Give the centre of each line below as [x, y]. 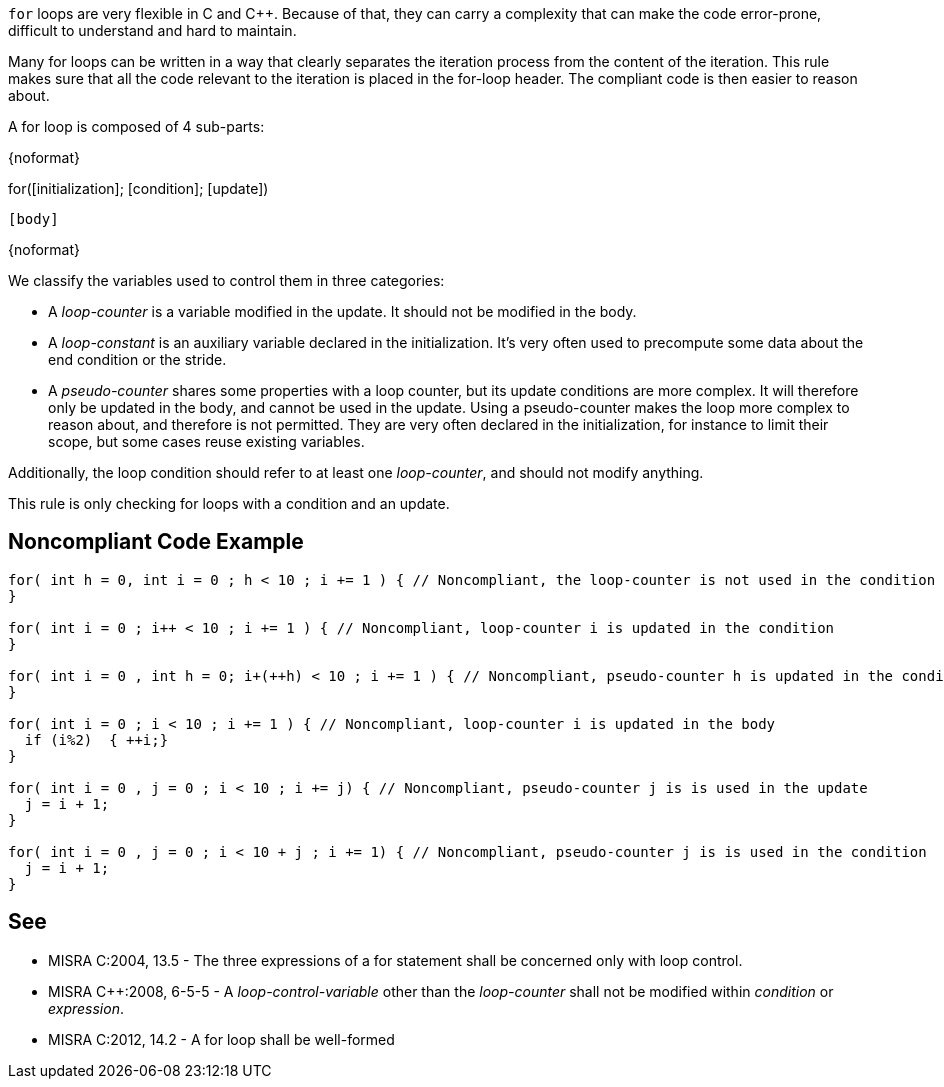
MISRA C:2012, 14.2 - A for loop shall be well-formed [221, 1039]
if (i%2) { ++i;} [96, 739]
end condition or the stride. [137, 359]
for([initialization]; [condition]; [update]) [138, 188]
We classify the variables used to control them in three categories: [226, 280]
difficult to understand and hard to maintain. [152, 30]
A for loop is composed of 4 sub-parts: [136, 126]
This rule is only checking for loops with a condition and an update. [229, 503]
